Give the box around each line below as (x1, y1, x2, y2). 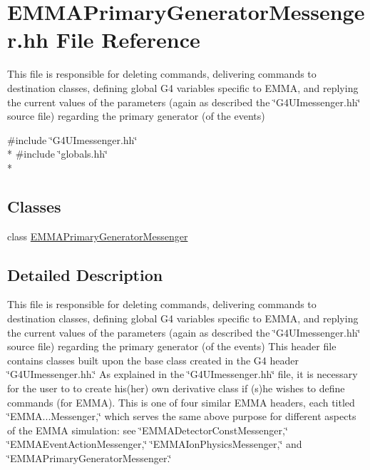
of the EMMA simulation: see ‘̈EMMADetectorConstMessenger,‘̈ (7, 422, 288, 437)
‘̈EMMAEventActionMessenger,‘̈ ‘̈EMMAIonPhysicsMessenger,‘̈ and (7, 436, 302, 451)
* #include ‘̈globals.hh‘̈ (7, 146, 108, 161)
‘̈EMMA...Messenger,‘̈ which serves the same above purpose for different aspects (7, 409, 356, 424)
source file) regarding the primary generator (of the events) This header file (7, 339, 336, 354)
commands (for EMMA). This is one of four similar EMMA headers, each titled (7, 394, 355, 409)
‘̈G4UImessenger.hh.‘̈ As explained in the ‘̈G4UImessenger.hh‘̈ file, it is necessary (7, 367, 358, 382)
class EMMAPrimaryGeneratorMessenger (7, 228, 188, 243)
